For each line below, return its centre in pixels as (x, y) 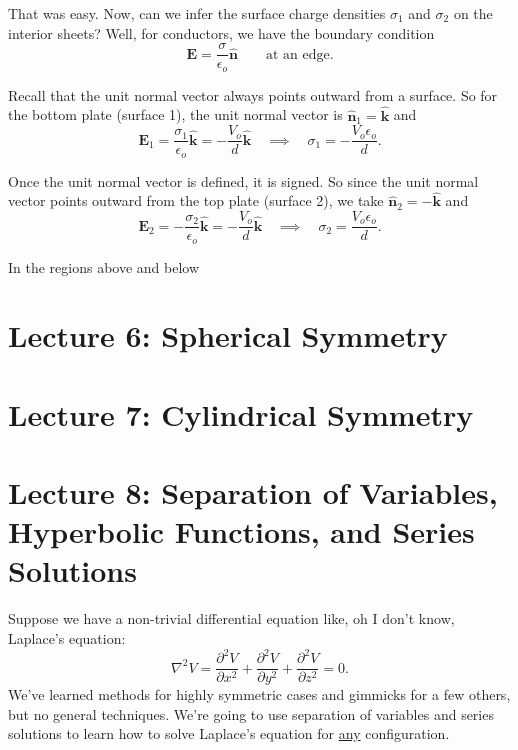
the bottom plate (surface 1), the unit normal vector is (175, 114)
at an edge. (299, 54)
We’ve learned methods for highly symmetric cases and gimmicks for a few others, (259, 694)
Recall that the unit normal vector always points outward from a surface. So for (253, 94)
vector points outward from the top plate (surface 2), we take (196, 200)
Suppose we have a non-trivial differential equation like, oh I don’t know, (231, 618)
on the (473, 13)
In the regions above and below (104, 266)
